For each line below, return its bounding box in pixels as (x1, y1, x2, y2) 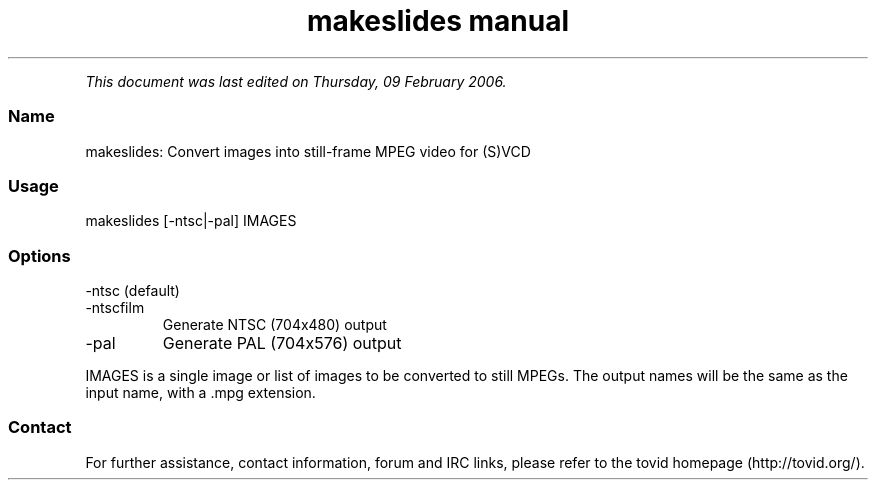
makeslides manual (306, 4, 570, 38)
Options (8, 245, 71, 266)
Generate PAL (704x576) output (162, 333, 402, 353)
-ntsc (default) (85, 282, 180, 299)
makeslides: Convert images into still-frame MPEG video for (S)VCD (85, 142, 531, 160)
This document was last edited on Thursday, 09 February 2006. (85, 72, 507, 90)
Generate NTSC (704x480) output (162, 316, 387, 333)
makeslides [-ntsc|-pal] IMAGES (85, 212, 297, 230)
